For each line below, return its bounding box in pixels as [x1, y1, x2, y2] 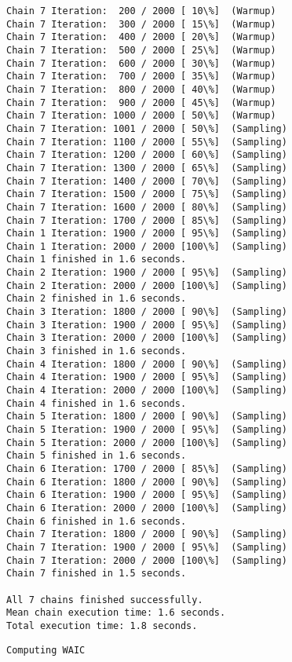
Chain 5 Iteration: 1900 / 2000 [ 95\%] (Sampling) [6, 424, 287, 435]
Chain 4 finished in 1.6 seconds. [6, 397, 187, 409]
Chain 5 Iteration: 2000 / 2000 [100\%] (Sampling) [6, 437, 287, 448]
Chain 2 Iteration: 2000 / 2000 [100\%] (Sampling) [6, 280, 287, 291]
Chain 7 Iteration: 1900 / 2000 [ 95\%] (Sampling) [6, 541, 287, 553]
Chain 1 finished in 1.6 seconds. [6, 254, 187, 265]
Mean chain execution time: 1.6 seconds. [6, 607, 226, 619]
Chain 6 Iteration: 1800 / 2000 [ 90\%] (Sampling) [6, 476, 287, 488]
